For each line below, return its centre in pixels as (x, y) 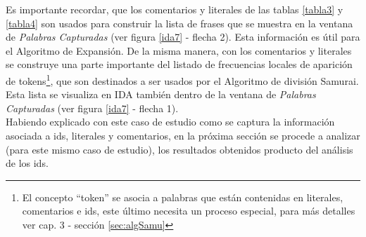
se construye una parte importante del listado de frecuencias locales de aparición (179, 64)
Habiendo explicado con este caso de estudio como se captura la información (170, 122)
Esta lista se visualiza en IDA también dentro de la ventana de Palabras (161, 94)
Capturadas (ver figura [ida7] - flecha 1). (92, 108)
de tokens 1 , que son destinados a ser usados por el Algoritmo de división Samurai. (182, 79)
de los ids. (27, 163)
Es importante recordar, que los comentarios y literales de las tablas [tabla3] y (175, 9)
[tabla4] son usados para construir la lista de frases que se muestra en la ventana (179, 23)
